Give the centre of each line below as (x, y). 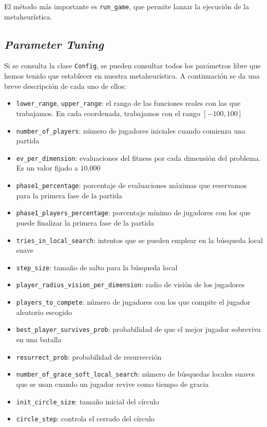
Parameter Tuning (54, 44)
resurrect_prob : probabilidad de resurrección (89, 356)
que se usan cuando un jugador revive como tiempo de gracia (112, 384)
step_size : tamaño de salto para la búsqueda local (97, 267)
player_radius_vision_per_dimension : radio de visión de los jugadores (130, 284)
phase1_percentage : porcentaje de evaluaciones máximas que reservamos (131, 185)
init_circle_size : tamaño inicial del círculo (88, 401)
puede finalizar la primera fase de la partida (85, 222)
